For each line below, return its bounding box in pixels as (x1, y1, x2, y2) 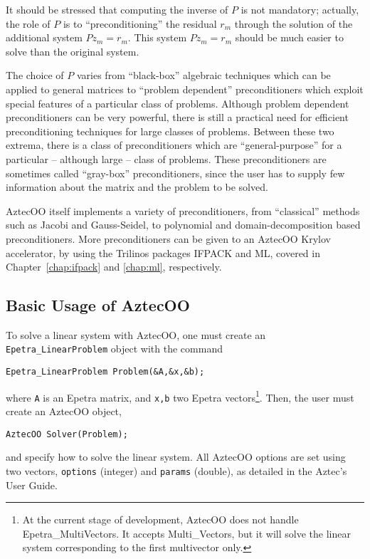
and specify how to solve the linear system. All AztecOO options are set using (6, 449, 346, 464)
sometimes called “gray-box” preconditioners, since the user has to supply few (6, 165, 345, 180)
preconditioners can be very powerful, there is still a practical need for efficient (6, 110, 349, 125)
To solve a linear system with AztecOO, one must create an (6, 327, 266, 342)
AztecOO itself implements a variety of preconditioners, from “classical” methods (6, 203, 360, 218)
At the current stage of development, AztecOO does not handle (22, 512, 299, 527)
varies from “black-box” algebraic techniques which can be (76, 68, 331, 83)
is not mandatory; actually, (240, 2, 359, 16)
